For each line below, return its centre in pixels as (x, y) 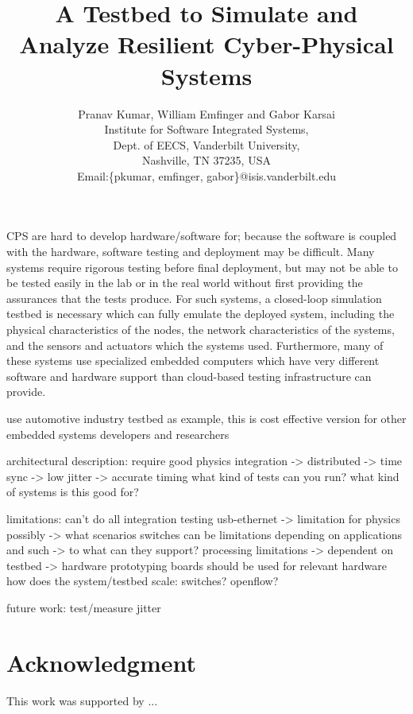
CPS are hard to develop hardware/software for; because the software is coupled (202, 236)
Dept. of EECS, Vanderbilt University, (206, 144)
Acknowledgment (101, 662)
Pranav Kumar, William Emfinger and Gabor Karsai (206, 113)
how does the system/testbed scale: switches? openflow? (143, 581)
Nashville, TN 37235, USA (206, 160)
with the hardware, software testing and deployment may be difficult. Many (191, 252)
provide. (26, 392)
